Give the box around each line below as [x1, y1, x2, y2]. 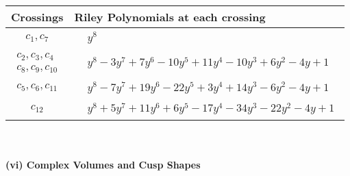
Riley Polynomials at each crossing [74, 9, 266, 25]
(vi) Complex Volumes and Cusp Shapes [5, 157, 201, 171]
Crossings [11, 9, 64, 25]
